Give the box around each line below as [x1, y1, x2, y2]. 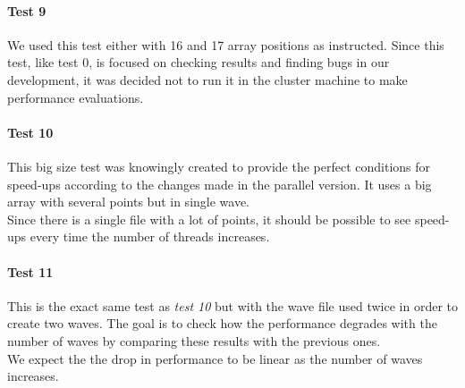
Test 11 [7, 262, 54, 281]
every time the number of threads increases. [30, 227, 270, 246]
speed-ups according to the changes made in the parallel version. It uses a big [7, 174, 432, 193]
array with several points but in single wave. [7, 192, 250, 211]
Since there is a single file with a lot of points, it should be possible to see [7, 209, 411, 228]
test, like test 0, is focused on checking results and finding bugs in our [7, 53, 390, 72]
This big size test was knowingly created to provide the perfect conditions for [7, 156, 431, 175]
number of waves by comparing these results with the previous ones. [7, 331, 381, 350]
